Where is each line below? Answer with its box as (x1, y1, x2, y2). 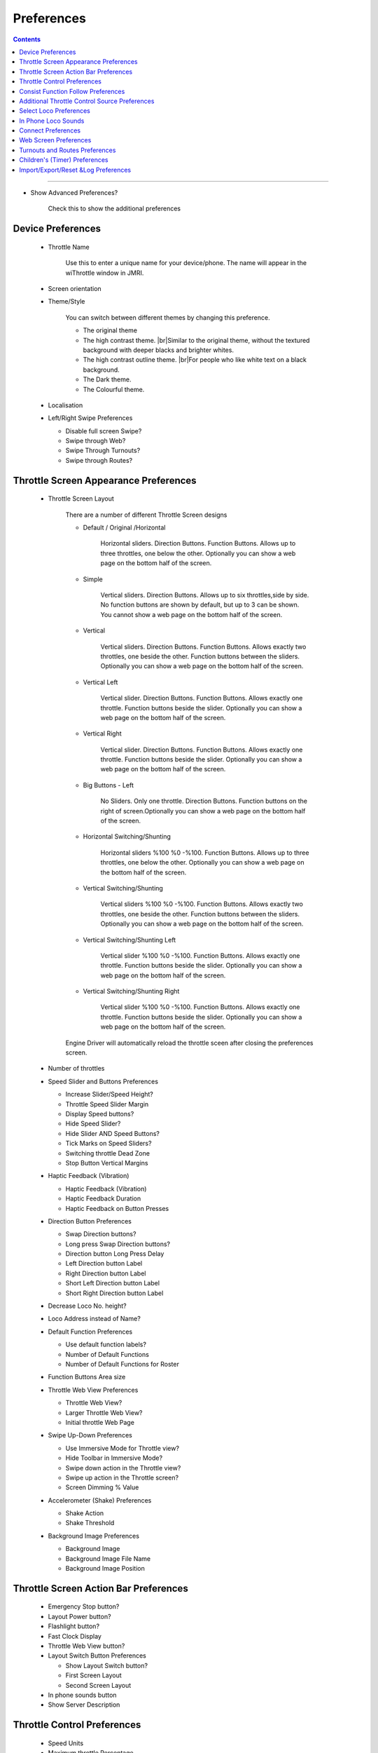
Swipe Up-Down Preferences (48, 1431, 132, 1440)
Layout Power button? (48, 1612, 111, 1620)
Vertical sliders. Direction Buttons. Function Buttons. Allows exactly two (100, 642, 307, 651)
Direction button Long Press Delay (65, 1250, 164, 1258)
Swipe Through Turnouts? (65, 446, 141, 455)
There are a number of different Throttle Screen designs (65, 510, 227, 519)
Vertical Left (83, 677, 118, 686)
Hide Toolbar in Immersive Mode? (65, 1454, 163, 1462)
